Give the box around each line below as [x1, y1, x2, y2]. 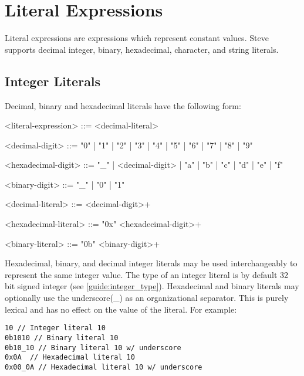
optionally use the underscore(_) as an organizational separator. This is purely [5, 292, 289, 304]
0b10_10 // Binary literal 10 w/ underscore [5, 343, 181, 352]
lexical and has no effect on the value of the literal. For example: [5, 303, 237, 315]
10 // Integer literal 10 [5, 324, 106, 333]
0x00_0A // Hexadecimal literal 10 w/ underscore [5, 363, 202, 371]
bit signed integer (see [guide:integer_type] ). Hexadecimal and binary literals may [5, 280, 299, 292]
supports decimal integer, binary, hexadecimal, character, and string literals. [5, 43, 279, 55]
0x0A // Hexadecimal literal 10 [5, 353, 135, 362]
